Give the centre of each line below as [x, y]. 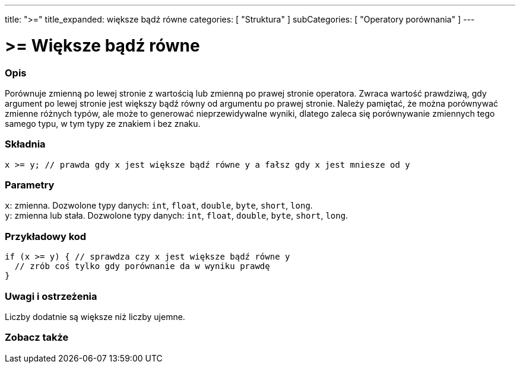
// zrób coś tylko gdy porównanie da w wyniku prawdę [142, 266]
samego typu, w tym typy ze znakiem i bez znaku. [103, 123]
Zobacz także [37, 337]
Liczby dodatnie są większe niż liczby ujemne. [95, 316]
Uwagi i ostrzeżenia [51, 296]
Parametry [30, 185]
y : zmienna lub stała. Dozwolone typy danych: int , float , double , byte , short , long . [177, 216]
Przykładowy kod [46, 236]
